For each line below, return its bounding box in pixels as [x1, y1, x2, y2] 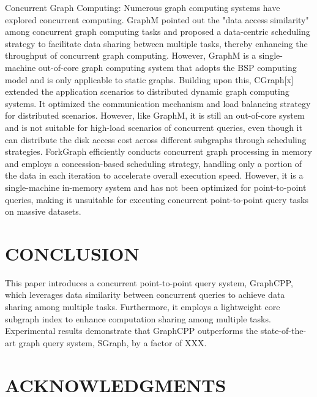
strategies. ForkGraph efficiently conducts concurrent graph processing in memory [5, 145, 312, 158]
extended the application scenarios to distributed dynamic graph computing [5, 85, 289, 98]
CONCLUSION [5, 240, 140, 265]
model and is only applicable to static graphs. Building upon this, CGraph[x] [5, 73, 294, 86]
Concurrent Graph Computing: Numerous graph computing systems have [5, 1, 280, 13]
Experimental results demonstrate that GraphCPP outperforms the [5, 324, 258, 337]
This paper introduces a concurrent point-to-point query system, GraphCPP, [5, 276, 293, 289]
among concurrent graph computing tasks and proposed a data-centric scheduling [5, 25, 310, 38]
